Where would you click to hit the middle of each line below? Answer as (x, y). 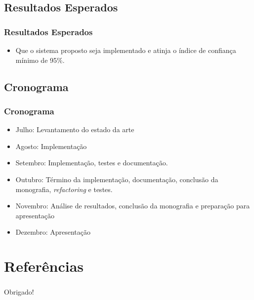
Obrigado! (19, 292)
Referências (44, 266)
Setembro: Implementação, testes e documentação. (92, 163)
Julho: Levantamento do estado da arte (75, 129)
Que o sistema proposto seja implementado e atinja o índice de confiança (126, 50)
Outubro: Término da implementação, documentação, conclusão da (117, 179)
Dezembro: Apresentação (53, 232)
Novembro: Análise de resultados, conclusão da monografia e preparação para (133, 206)
